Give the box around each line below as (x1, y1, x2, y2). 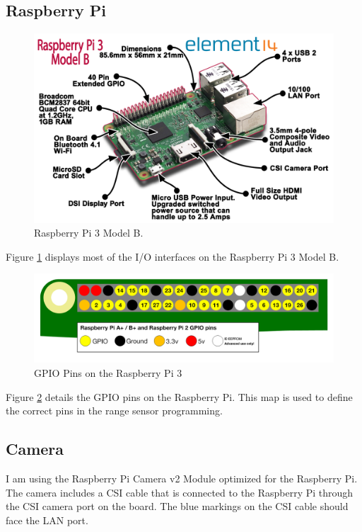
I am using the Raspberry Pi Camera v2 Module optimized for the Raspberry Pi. (6, 470, 358, 485)
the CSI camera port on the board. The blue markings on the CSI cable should (6, 499, 349, 514)
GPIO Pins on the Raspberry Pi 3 (34, 365, 182, 380)
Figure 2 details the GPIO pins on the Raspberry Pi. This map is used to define (6, 389, 353, 404)
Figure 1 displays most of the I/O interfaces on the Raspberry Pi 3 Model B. (6, 249, 339, 264)
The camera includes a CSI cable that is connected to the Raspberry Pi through (6, 485, 354, 499)
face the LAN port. (6, 512, 88, 527)
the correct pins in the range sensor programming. (6, 403, 223, 418)
